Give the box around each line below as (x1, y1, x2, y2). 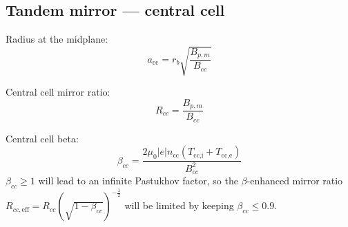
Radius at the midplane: (6, 32, 108, 46)
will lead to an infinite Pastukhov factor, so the (38, 173, 238, 188)
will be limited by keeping (124, 198, 234, 213)
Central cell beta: (6, 131, 79, 145)
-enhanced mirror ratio (246, 173, 343, 188)
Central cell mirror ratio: (6, 85, 110, 99)
